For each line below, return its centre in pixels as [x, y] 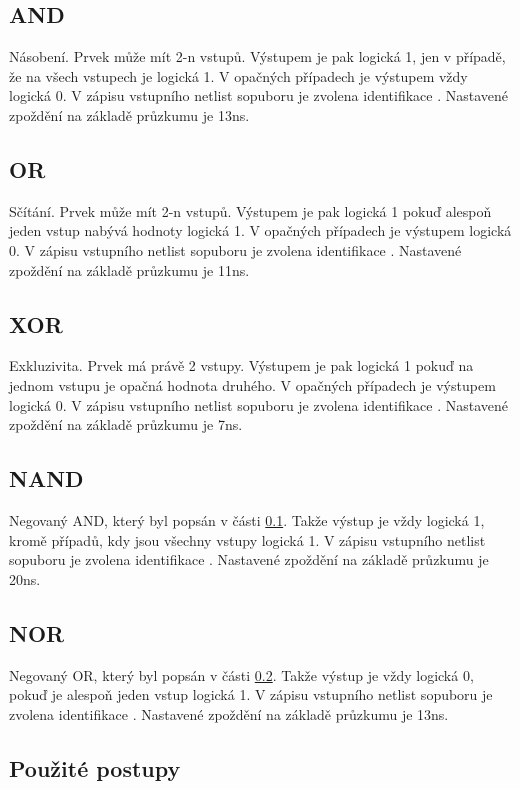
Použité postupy [95, 767]
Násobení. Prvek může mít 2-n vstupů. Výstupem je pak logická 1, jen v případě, [257, 56]
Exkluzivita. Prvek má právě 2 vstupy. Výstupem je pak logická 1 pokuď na [241, 365]
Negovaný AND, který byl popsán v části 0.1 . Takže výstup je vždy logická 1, [247, 519]
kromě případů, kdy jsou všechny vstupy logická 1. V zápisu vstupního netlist [247, 539]
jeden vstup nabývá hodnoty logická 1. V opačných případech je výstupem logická [260, 230]
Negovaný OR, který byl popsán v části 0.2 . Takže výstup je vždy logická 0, [241, 674]
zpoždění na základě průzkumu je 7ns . [126, 424]
